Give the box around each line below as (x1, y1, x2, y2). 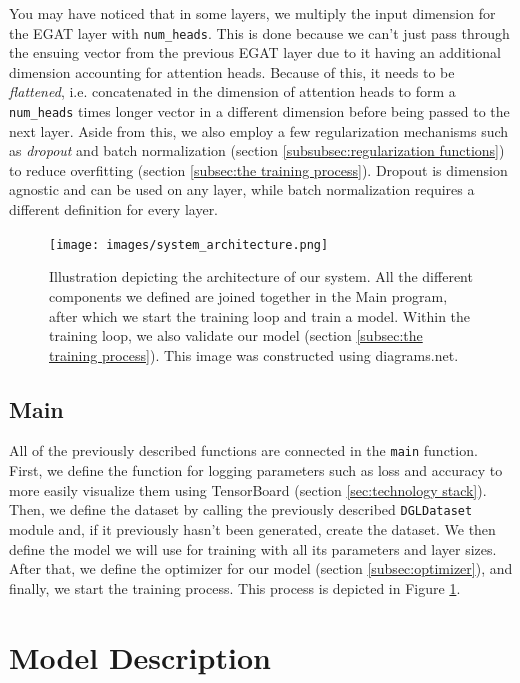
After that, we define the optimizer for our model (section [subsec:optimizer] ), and (9, 558, 513, 579)
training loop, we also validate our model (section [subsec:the (49, 325, 423, 346)
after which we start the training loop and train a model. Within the (49, 305, 471, 326)
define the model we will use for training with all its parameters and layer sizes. (9, 538, 497, 559)
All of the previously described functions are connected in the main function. (9, 440, 478, 461)
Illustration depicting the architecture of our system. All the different (49, 266, 473, 287)
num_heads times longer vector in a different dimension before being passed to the (9, 101, 510, 122)
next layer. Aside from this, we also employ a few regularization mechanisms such (9, 120, 509, 141)
